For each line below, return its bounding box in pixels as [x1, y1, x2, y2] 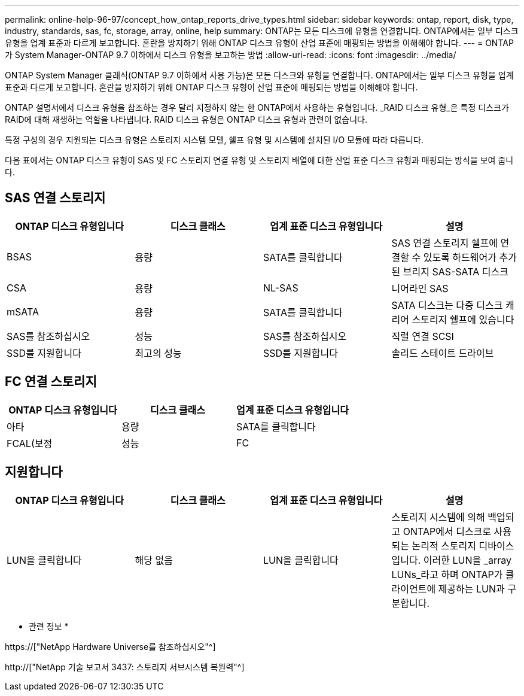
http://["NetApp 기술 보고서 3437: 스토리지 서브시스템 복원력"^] [5, 661, 245, 672]
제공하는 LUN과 [438, 582, 505, 595]
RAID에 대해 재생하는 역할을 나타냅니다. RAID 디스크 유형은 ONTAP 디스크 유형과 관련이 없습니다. [5, 114, 368, 124]
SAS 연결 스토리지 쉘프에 [391, 236, 498, 249]
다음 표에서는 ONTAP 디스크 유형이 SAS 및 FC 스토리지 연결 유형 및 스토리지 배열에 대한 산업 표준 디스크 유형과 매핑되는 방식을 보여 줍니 [5, 155, 514, 165]
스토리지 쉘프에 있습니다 [412, 313, 514, 326]
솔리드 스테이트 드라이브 [391, 347, 494, 359]
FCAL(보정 [7, 437, 53, 449]
